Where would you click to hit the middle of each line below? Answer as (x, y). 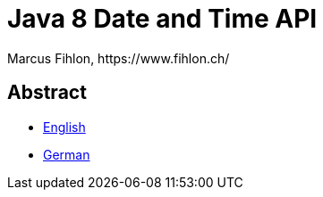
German (67, 154)
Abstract (47, 93)
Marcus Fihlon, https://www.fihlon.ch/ (119, 58)
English (64, 127)
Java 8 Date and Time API (162, 19)
